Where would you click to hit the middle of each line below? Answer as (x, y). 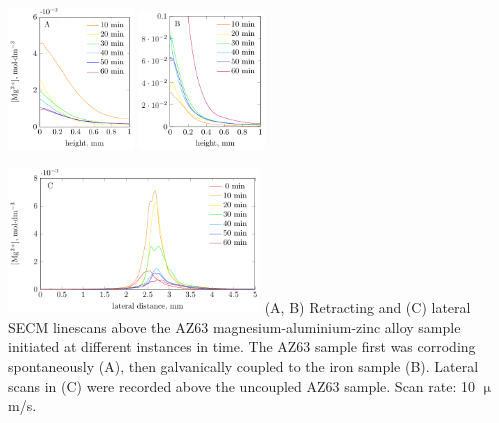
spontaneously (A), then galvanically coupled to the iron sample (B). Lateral (243, 365)
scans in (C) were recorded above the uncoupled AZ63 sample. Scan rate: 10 (242, 385)
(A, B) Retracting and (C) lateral (367, 307)
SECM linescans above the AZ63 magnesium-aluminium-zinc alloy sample (234, 326)
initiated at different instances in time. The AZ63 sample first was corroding (242, 346)
